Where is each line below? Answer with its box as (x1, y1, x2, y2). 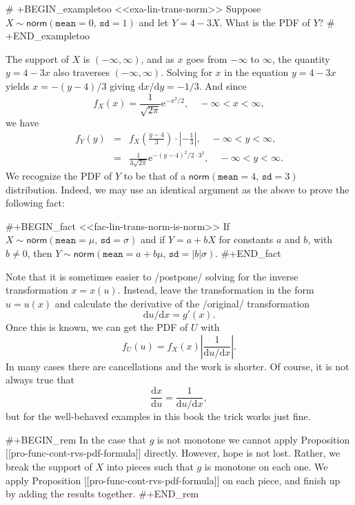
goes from (186, 51, 227, 66)
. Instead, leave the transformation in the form (117, 283, 314, 297)
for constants (219, 232, 274, 247)
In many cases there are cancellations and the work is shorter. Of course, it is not (6, 359, 349, 373)
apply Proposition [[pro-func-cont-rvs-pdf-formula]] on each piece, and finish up (6, 473, 341, 487)
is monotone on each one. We (204, 459, 328, 473)
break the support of (6, 459, 92, 473)
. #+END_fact (215, 245, 281, 260)
